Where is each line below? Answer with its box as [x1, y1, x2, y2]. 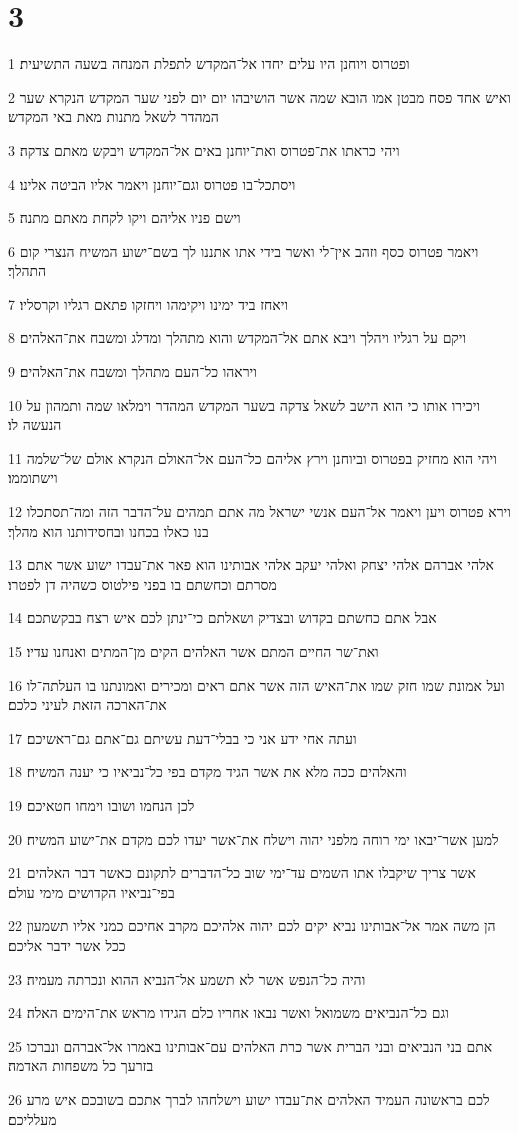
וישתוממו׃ [8, 467, 58, 488]
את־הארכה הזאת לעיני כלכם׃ [8, 694, 167, 715]
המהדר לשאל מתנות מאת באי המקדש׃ [8, 106, 219, 127]
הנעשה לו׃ [8, 414, 62, 435]
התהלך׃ [8, 260, 47, 281]
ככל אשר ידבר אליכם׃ [8, 934, 126, 955]
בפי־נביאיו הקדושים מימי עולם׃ [8, 881, 175, 902]
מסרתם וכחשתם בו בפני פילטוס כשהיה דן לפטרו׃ [8, 573, 277, 594]
